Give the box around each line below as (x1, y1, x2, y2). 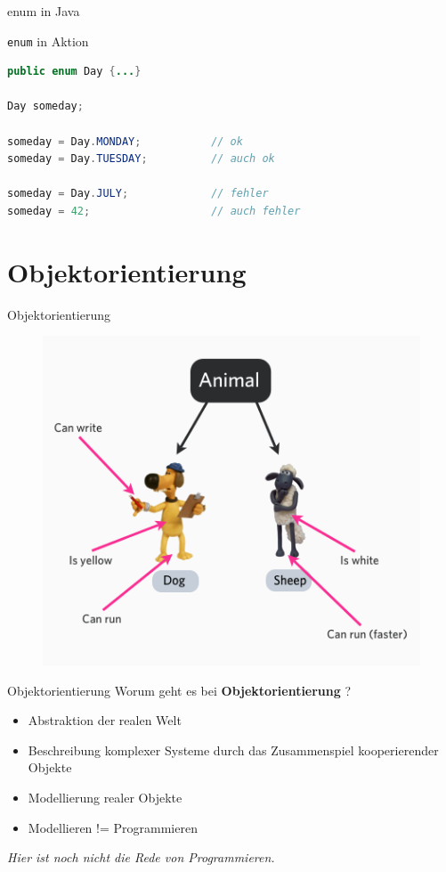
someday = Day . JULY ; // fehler (7, 187, 269, 200)
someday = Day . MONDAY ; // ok (7, 134, 243, 148)
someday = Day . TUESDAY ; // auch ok (7, 152, 275, 166)
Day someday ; (7, 100, 84, 113)
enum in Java (7, 2, 80, 20)
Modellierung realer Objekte (28, 787, 182, 806)
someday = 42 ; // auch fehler (7, 205, 301, 217)
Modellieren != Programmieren (28, 818, 198, 836)
